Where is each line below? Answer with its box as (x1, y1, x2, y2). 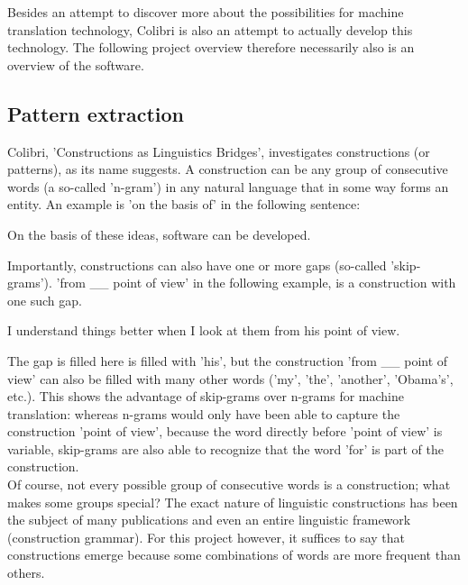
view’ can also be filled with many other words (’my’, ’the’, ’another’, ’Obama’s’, (7, 369, 454, 388)
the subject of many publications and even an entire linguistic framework (7, 510, 411, 529)
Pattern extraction (7, 99, 185, 127)
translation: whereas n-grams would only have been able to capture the (7, 404, 400, 423)
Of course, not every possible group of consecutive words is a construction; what (7, 475, 451, 494)
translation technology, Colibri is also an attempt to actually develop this (7, 20, 413, 39)
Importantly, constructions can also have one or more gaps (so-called (7, 255, 387, 274)
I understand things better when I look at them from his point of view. (7, 321, 400, 340)
